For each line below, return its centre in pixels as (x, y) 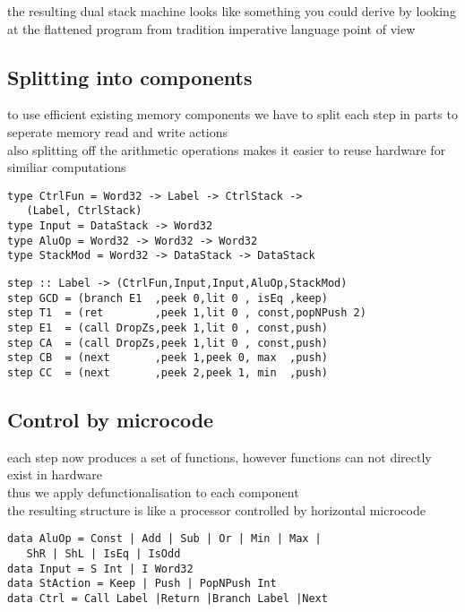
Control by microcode (111, 420)
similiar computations (67, 167)
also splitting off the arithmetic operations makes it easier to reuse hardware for (227, 149)
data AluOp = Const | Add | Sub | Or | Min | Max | (164, 539)
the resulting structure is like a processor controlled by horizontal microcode (216, 509)
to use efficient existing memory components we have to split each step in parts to (232, 114)
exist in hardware (55, 474)
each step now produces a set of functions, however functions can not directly (220, 457)
